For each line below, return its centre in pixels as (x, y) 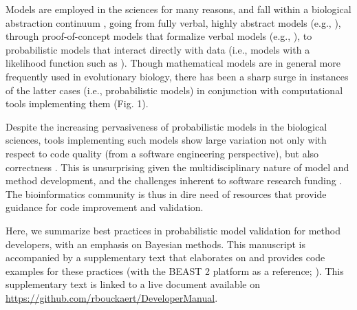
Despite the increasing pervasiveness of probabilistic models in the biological (166, 126)
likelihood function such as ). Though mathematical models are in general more (173, 63)
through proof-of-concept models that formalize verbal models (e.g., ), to (159, 36)
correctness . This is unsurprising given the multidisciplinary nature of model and (177, 167)
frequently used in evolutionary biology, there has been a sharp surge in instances (177, 76)
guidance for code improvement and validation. (105, 207)
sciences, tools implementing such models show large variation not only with (166, 140)
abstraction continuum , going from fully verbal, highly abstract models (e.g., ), (173, 22)
